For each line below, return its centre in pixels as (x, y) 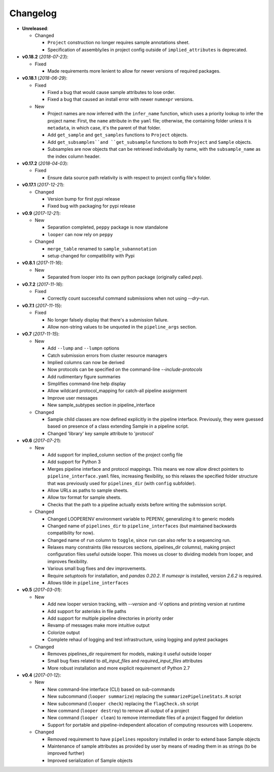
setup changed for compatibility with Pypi (91, 256)
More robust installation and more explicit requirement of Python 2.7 (119, 668)
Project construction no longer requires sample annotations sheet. (118, 43)
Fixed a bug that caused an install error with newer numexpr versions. (121, 100)
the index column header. (74, 156)
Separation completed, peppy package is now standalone (108, 227)
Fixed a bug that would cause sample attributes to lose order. (111, 92)
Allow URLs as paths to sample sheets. (88, 490)
